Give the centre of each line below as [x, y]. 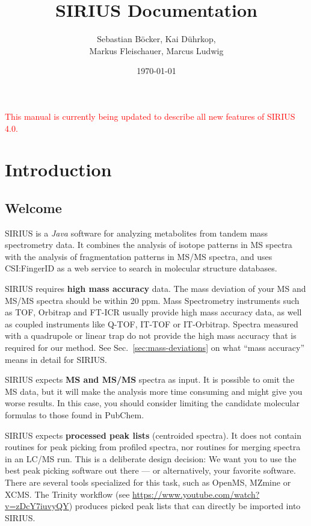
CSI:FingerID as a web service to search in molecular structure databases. [141, 268]
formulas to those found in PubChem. [75, 414]
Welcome [33, 207]
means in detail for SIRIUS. [56, 359]
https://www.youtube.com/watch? [196, 494]
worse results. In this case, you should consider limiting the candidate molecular [152, 403]
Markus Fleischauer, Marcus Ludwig [156, 50]
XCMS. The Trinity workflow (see [67, 494]
